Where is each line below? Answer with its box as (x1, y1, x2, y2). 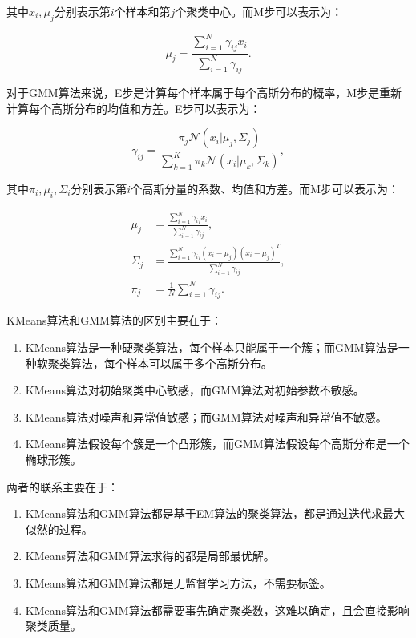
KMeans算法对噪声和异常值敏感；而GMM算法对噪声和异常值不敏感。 (25, 408, 387, 425)
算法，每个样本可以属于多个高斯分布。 (70, 354, 273, 371)
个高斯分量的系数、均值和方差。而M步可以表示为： (131, 180, 400, 196)
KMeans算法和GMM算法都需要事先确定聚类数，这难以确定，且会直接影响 (25, 601, 410, 618)
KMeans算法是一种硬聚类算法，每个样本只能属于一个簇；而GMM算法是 (25, 338, 398, 355)
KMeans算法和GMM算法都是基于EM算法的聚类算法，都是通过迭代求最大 (25, 505, 406, 522)
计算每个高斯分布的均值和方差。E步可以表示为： (6, 99, 261, 116)
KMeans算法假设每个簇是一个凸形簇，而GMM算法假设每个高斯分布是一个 (25, 435, 410, 452)
